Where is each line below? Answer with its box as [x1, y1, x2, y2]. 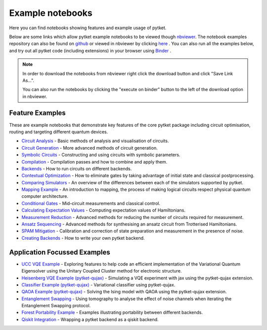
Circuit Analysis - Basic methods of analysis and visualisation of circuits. [21, 138, 169, 144]
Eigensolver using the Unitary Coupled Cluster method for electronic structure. [21, 268, 182, 274]
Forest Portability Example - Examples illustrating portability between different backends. [21, 310, 203, 316]
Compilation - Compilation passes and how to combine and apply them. [21, 159, 168, 165]
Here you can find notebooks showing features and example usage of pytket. [9, 25, 167, 31]
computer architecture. [21, 193, 69, 199]
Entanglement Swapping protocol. [21, 303, 91, 309]
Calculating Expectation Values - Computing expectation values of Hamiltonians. [21, 207, 185, 213]
